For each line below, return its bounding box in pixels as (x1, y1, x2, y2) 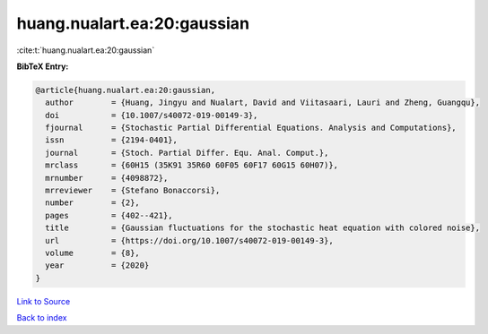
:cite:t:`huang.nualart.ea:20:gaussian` (16, 45, 155, 56)
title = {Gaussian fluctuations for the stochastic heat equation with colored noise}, (45, 223, 480, 233)
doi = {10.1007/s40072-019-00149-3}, (45, 110, 258, 120)
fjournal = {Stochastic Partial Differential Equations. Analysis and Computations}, (45, 123, 457, 133)
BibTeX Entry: (16, 61, 69, 72)
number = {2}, (45, 198, 141, 208)
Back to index (16, 313, 67, 323)
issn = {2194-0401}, (45, 135, 179, 145)
